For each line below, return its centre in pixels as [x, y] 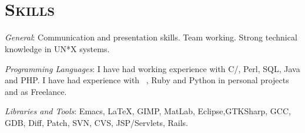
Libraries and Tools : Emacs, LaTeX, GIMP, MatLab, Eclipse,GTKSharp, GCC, [148, 111]
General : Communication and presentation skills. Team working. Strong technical [151, 37]
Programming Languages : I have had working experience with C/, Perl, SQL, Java [152, 68]
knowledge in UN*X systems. [57, 48]
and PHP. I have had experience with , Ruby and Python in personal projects [147, 80]
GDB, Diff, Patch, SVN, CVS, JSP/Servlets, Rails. [97, 122]
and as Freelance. [36, 91]
